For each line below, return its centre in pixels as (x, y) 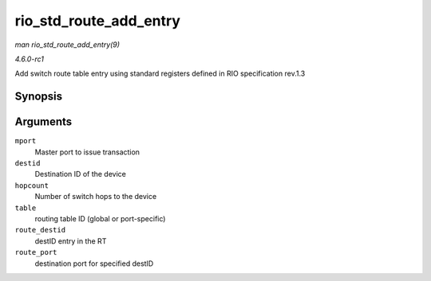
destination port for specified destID (94, 263)
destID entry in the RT (71, 241)
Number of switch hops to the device (96, 197)
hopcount (32, 185)
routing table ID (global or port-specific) (100, 218)
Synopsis (39, 97)
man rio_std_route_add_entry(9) (67, 45)
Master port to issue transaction (87, 152)
